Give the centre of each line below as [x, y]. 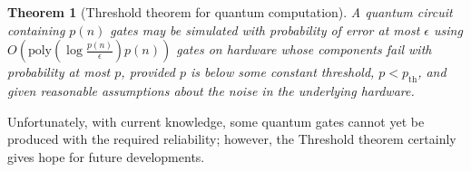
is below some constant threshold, [282, 72]
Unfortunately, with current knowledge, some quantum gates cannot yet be [216, 121]
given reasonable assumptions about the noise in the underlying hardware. [211, 90]
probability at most [59, 72]
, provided [148, 72]
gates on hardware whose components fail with [304, 49]
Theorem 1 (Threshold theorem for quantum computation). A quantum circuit [230, 12]
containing [36, 29]
